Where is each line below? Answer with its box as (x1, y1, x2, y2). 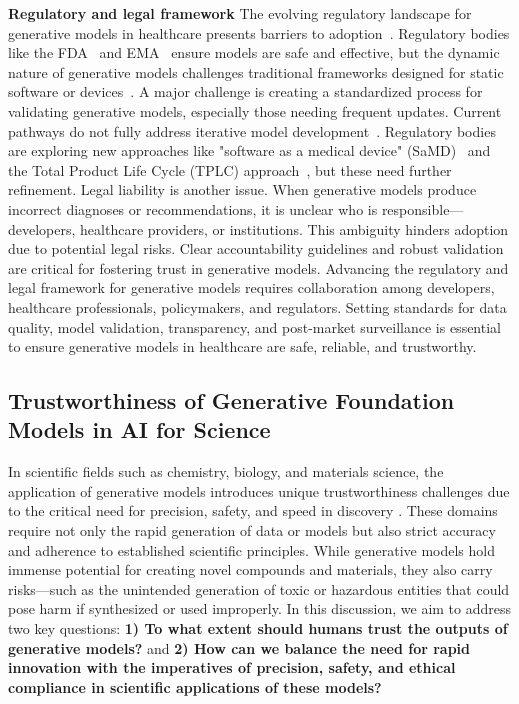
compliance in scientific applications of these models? (8, 676, 382, 697)
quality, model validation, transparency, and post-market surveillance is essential (8, 316, 501, 337)
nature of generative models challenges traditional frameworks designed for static (8, 61, 504, 82)
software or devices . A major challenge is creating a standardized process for (8, 81, 483, 102)
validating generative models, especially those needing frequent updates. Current (8, 100, 502, 121)
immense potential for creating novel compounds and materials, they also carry (8, 559, 493, 580)
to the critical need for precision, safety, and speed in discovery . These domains (8, 500, 498, 521)
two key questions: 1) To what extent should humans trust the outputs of (8, 618, 508, 639)
